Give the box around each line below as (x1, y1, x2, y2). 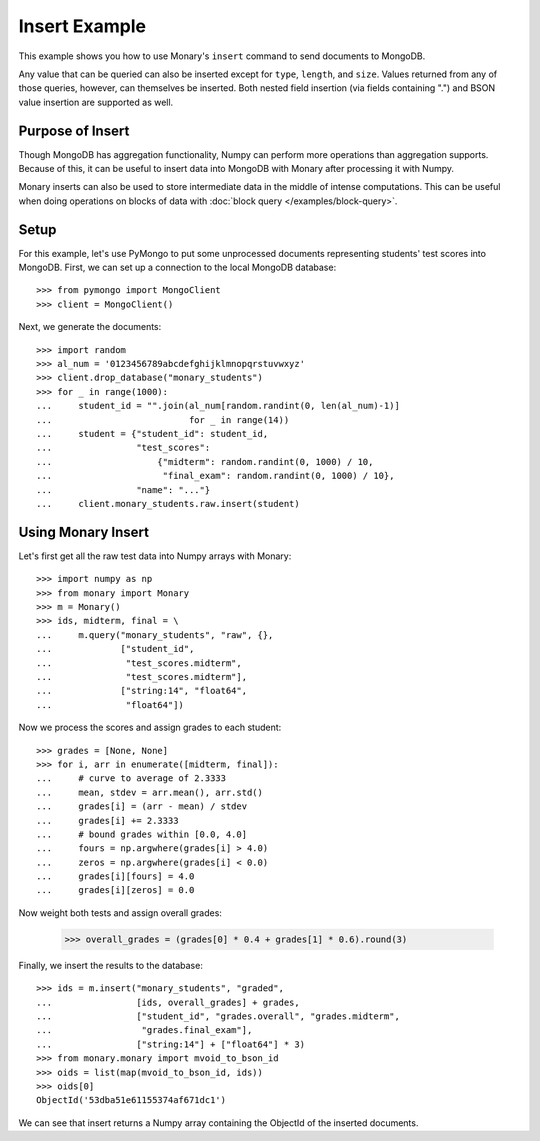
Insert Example (18, 15, 147, 37)
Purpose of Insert (18, 122, 130, 139)
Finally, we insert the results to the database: (18, 959, 204, 971)
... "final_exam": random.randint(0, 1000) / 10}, (36, 470, 395, 482)
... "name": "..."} (36, 484, 211, 495)
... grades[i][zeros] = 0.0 (36, 885, 195, 896)
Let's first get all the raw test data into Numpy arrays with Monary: (18, 550, 292, 562)
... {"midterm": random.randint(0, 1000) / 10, (36, 456, 374, 467)
